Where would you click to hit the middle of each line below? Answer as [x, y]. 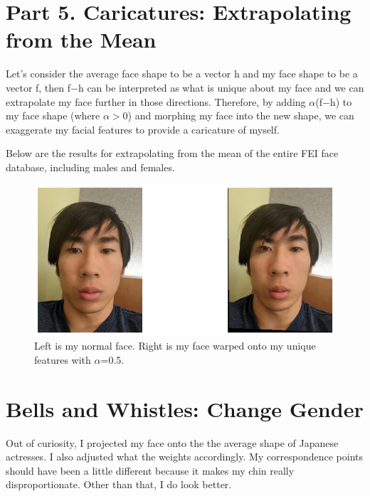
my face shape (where [53, 115]
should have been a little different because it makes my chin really [150, 470]
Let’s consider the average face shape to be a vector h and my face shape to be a [182, 74]
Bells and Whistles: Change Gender [185, 408]
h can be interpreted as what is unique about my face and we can [221, 87]
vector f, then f [38, 87]
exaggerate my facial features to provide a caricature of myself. [143, 129]
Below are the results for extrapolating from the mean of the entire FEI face [172, 153]
